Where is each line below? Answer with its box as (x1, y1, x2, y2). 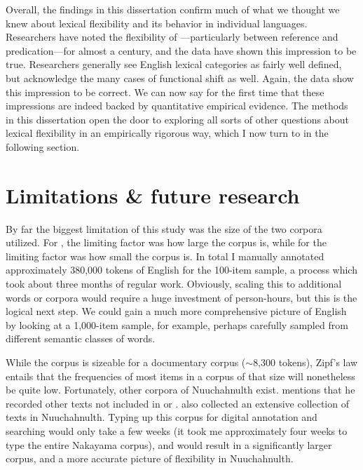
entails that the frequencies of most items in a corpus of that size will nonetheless (6, 368, 355, 383)
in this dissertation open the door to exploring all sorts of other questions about (6, 112, 349, 126)
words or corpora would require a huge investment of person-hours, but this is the (6, 290, 357, 304)
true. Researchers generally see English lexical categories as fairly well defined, (6, 57, 342, 72)
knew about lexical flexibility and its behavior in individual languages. (6, 15, 308, 30)
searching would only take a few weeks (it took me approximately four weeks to (6, 423, 348, 438)
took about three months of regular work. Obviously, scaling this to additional (6, 276, 342, 291)
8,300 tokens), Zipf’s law (253, 355, 358, 369)
